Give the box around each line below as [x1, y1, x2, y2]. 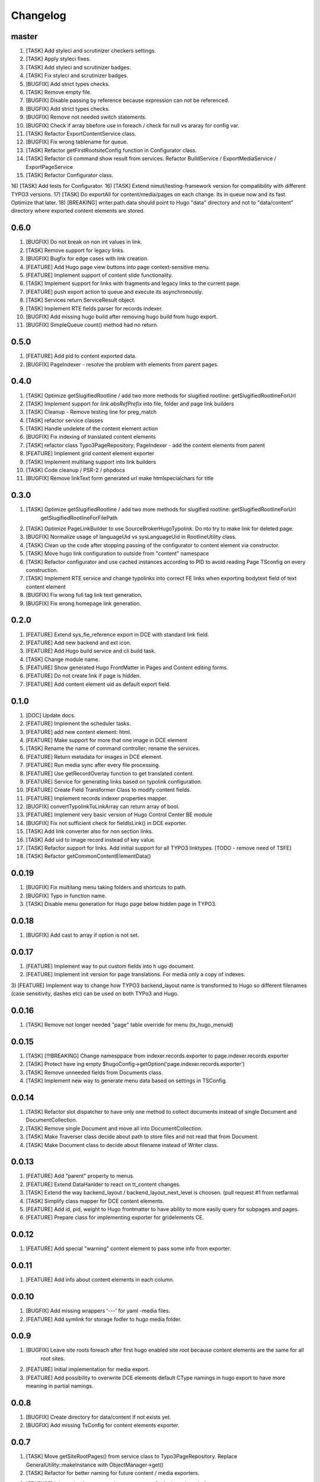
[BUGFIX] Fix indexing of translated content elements [25, 433, 156, 440]
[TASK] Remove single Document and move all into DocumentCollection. [25, 1125, 203, 1132]
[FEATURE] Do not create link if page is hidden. [25, 672, 141, 679]
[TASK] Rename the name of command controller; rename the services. [25, 745, 200, 752]
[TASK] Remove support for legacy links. [25, 247, 125, 254]
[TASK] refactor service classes [25, 417, 104, 424]
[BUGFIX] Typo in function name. [25, 892, 107, 899]
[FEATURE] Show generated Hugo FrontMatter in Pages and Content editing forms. [25, 664, 228, 671]
